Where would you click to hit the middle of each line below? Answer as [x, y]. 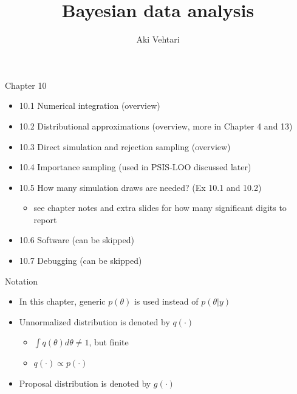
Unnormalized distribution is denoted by [94, 321]
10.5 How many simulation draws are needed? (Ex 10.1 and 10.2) [140, 187]
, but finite [109, 342]
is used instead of [166, 301]
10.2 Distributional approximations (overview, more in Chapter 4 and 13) [156, 126]
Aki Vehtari [158, 39]
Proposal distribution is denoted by [85, 383]
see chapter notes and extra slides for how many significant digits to [160, 208]
